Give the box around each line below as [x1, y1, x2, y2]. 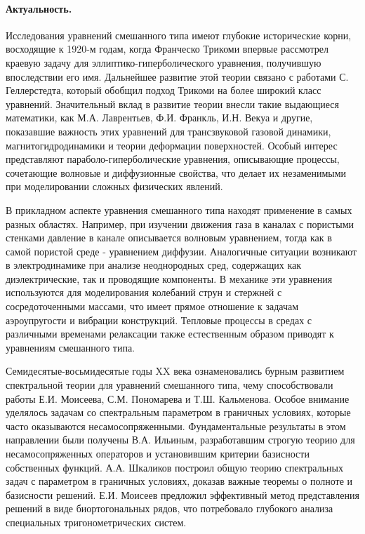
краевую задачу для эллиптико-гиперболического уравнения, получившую [6, 55, 321, 69]
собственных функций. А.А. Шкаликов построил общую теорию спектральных [6, 460, 343, 474]
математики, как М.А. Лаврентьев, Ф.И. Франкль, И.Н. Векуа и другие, [6, 110, 313, 125]
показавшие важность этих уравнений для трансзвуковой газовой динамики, [6, 124, 331, 138]
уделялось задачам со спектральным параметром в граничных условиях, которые [6, 405, 351, 420]
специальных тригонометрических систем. [6, 514, 187, 529]
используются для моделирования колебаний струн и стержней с [6, 285, 282, 300]
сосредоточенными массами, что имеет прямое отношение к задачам [6, 299, 299, 314]
